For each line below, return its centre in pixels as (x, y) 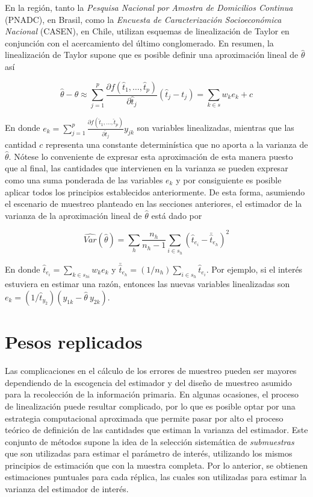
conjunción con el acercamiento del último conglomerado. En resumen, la (139, 43)
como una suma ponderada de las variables (84, 179)
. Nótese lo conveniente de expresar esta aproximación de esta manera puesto (151, 156)
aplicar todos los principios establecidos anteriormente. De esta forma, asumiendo (155, 192)
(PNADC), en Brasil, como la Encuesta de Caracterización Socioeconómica (143, 19)
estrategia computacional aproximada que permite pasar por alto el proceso (144, 418)
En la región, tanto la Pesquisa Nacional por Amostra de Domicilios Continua (149, 7)
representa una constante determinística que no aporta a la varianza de (177, 144)
